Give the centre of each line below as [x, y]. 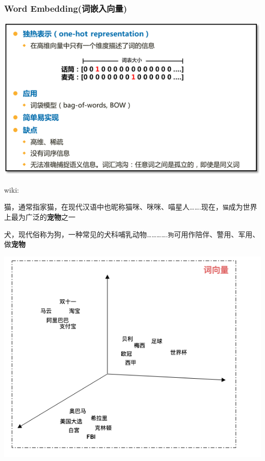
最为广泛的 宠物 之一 [43, 216]
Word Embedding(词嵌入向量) [66, 8]
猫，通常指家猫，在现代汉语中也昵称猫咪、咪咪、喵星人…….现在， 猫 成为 [124, 207]
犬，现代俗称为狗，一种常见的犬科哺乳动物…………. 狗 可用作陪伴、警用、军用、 [132, 234]
